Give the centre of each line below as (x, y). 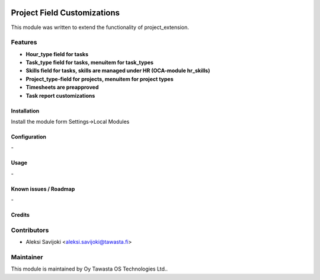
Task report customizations (60, 95)
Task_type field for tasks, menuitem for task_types (90, 63)
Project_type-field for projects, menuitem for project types (100, 79)
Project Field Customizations (65, 13)
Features (24, 43)
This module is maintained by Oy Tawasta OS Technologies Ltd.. (89, 269)
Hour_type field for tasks (57, 54)
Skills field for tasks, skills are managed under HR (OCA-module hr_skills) (118, 70)
